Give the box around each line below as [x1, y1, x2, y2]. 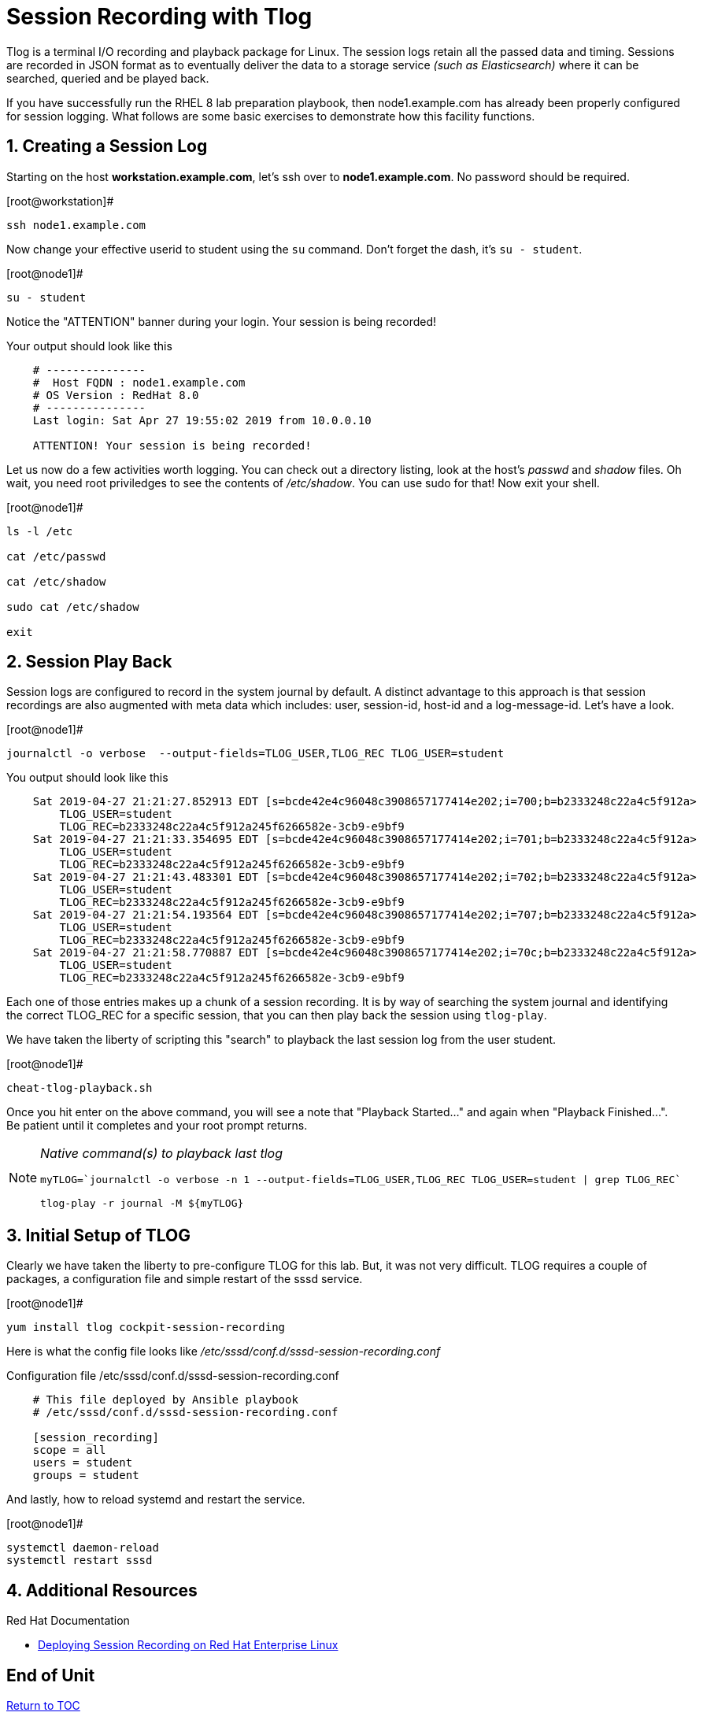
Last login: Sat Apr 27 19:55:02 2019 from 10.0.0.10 [32, 413, 372, 427]
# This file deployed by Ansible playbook [32, 1393, 298, 1407]
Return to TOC [6, 1698, 80, 1712]
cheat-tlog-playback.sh [6, 1082, 153, 1095]
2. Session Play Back [6, 652, 172, 672]
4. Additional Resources [6, 1580, 198, 1600]
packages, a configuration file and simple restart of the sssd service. [6, 1272, 363, 1286]
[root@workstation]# [6, 194, 114, 208]
